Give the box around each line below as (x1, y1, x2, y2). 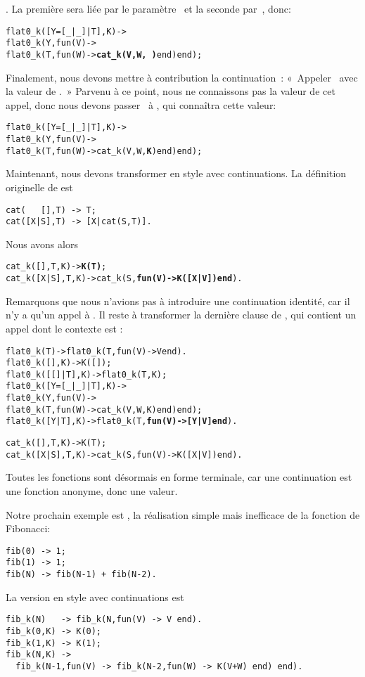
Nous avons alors (6, 236, 78, 251)
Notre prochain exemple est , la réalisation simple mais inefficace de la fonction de (6, 507, 360, 522)
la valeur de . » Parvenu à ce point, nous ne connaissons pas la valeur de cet (6, 84, 335, 98)
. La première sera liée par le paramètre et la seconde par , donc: (6, 1, 291, 15)
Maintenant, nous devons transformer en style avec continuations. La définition (6, 166, 347, 181)
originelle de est (6, 179, 73, 194)
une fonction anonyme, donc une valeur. (6, 484, 178, 498)
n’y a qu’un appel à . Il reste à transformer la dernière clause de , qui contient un (6, 307, 357, 322)
